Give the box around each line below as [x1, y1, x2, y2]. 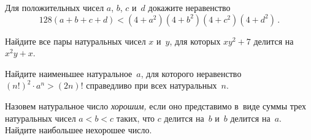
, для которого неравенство [140, 67, 242, 79]
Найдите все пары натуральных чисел [5, 34, 146, 47]
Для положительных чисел [5, 1, 104, 13]
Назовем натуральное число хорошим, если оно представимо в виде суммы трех [5, 99, 307, 112]
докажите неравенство [148, 1, 231, 13]
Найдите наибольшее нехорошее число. [5, 123, 152, 136]
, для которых [169, 34, 221, 47]
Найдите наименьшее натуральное [5, 67, 132, 79]
